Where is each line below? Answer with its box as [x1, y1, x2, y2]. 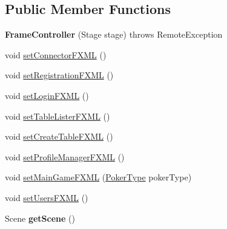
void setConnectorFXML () [5, 48, 107, 61]
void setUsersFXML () [5, 191, 88, 203]
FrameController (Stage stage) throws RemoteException [5, 28, 223, 41]
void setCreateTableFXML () [5, 130, 113, 143]
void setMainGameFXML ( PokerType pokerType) [5, 171, 192, 183]
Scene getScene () [5, 211, 75, 224]
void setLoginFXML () [5, 89, 89, 101]
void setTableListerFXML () [5, 109, 110, 122]
